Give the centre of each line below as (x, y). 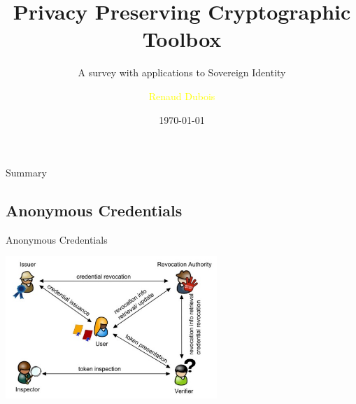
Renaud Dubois (182, 96)
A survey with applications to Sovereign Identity (182, 72)
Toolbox (182, 39)
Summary (26, 173)
